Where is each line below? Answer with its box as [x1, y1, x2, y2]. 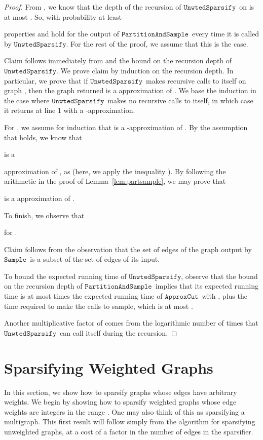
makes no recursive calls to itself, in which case [107, 95, 253, 105]
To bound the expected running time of [4, 270, 127, 281]
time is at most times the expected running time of [4, 291, 163, 301]
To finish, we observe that [4, 210, 85, 220]
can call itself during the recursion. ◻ [60, 327, 177, 338]
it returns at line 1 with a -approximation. [4, 105, 135, 115]
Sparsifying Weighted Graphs [4, 357, 213, 378]
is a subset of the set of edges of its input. [30, 254, 160, 264]
